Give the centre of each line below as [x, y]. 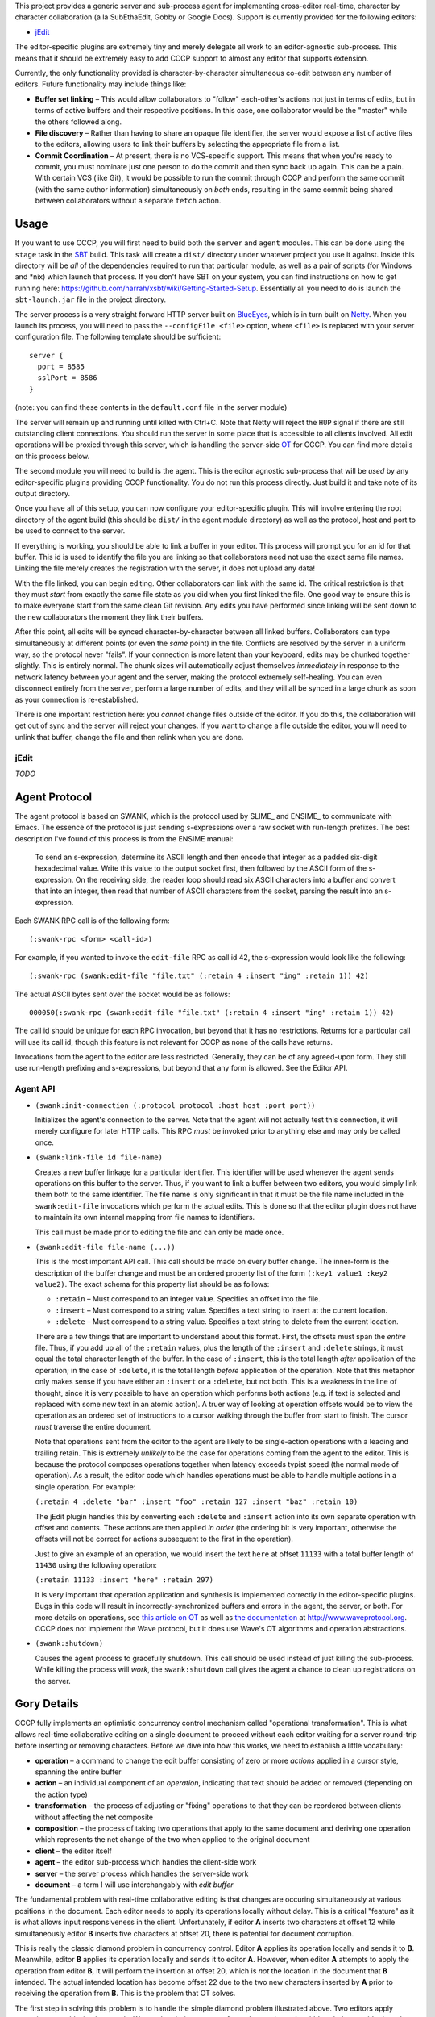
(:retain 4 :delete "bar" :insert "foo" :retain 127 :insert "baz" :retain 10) [197, 1502]
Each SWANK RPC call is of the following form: [92, 921]
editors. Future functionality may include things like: [101, 84]
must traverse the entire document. [93, 1426]
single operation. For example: [85, 1487]
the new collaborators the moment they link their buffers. [109, 616]
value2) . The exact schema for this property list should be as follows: [152, 1284]
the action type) [61, 1794]
